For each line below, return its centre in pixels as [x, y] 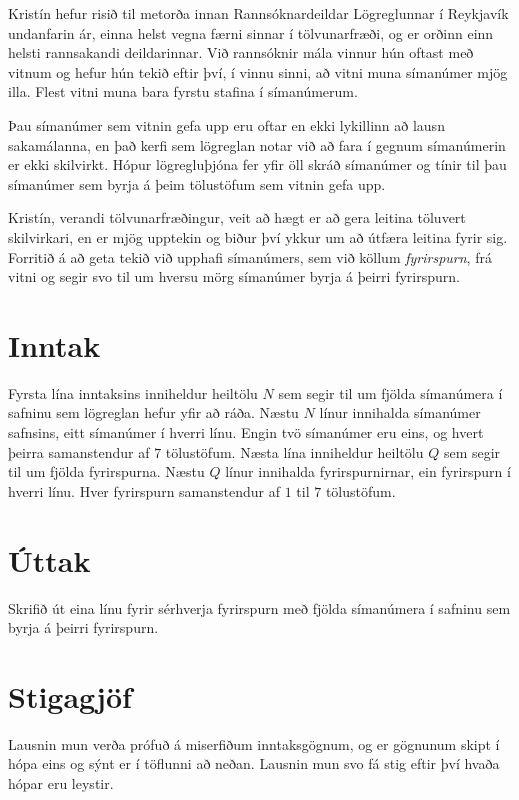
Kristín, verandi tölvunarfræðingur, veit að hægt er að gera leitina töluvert [237, 217]
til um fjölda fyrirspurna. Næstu [106, 471]
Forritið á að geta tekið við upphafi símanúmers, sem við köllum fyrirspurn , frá [250, 256]
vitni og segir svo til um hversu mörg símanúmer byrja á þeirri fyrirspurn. [234, 276]
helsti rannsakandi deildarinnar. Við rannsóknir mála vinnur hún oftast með [241, 52]
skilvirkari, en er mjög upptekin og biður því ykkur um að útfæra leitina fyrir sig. [258, 236]
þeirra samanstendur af [79, 451]
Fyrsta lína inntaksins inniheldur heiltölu [133, 392]
